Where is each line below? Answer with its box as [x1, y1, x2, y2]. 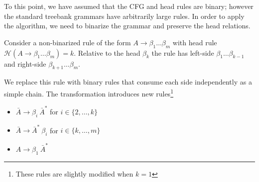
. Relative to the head [74, 47, 140, 58]
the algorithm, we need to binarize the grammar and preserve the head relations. [4, 20, 251, 31]
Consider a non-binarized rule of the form [4, 37, 131, 47]
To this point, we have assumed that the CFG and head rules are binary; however [4, 1, 254, 11]
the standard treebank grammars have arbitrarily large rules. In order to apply [4, 10, 245, 21]
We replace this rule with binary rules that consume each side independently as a [4, 77, 252, 87]
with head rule [172, 37, 217, 47]
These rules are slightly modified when [15, 168, 133, 179]
